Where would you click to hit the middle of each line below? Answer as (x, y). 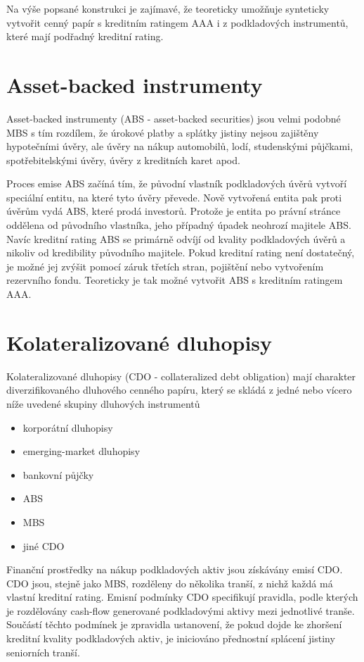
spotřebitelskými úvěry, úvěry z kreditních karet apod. (123, 160)
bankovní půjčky (58, 474)
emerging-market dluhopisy (82, 451)
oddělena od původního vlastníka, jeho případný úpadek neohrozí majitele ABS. (179, 225)
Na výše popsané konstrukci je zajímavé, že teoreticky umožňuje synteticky (168, 8)
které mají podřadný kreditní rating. (85, 36)
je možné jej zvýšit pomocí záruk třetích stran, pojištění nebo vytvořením (165, 266)
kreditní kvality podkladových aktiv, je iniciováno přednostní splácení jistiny (171, 638)
